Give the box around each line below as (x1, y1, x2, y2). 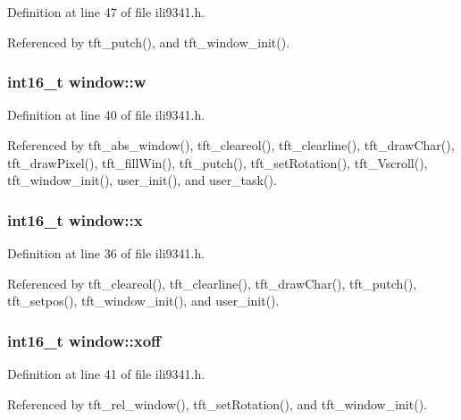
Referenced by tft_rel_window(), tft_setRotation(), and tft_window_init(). (7, 394, 427, 413)
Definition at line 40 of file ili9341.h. (7, 105, 205, 124)
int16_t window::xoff (7, 329, 162, 351)
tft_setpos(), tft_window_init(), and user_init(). (7, 291, 280, 310)
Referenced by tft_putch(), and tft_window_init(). (7, 32, 290, 51)
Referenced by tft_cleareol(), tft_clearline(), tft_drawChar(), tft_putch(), (7, 273, 417, 292)
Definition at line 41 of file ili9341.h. (7, 365, 205, 382)
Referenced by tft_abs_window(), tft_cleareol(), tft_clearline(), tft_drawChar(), (7, 136, 455, 154)
